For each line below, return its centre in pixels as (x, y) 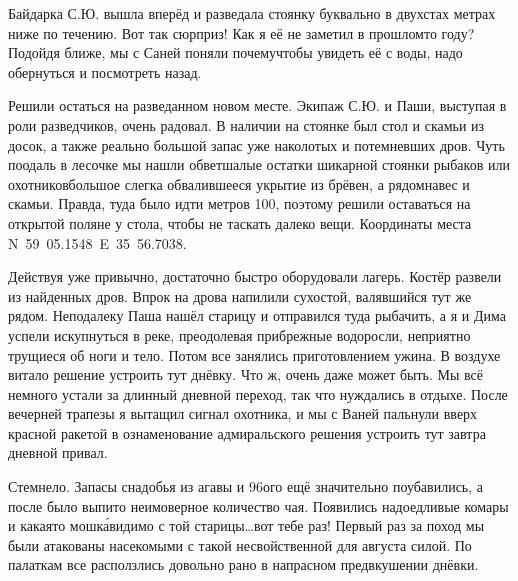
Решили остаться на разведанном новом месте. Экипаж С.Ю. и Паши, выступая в (257, 105)
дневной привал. (58, 452)
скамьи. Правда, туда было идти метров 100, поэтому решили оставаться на (239, 203)
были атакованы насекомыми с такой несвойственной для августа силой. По (240, 544)
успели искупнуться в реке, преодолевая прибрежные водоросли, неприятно (239, 334)
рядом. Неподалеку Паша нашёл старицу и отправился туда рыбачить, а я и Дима (257, 315)
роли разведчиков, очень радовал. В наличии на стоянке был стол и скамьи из (246, 124)
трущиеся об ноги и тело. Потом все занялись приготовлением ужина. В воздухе (254, 354)
